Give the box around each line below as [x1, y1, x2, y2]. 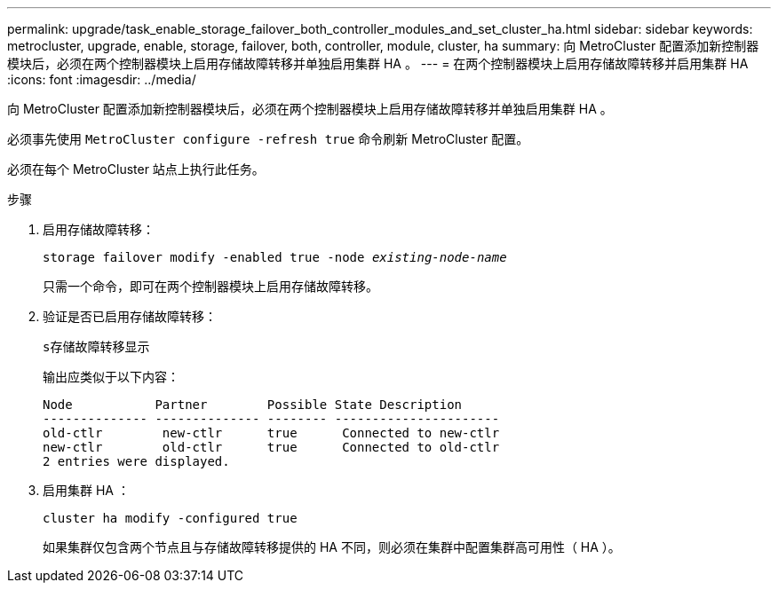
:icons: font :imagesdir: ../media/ [7, 72, 196, 87]
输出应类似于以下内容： [43, 369, 179, 384]
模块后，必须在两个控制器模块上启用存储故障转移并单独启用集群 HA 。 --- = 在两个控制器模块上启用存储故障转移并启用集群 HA [7, 56, 749, 71]
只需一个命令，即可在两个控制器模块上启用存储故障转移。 [43, 279, 378, 294]
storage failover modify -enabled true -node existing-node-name [43, 250, 507, 264]
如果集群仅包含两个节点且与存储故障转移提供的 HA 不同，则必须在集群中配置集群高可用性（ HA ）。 [43, 539, 621, 555]
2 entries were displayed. [43, 454, 230, 468]
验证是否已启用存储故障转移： [43, 309, 217, 324]
